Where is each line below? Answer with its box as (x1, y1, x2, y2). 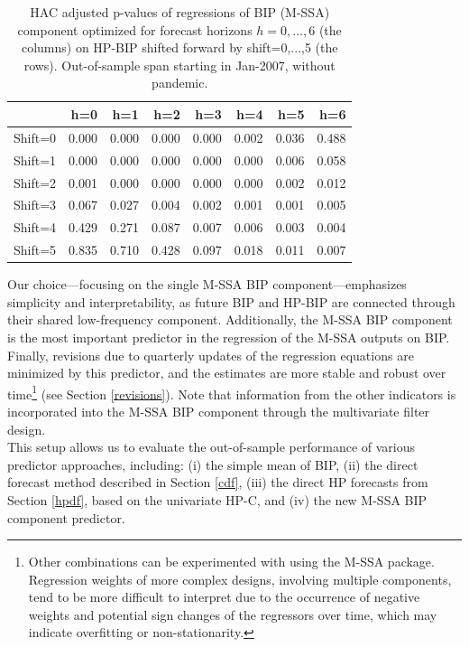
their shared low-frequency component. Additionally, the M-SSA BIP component (7, 310, 453, 329)
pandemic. (152, 73, 208, 92)
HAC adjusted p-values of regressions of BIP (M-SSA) (30, 3, 330, 21)
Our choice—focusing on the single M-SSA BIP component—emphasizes (7, 275, 407, 294)
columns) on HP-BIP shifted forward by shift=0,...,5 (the (21, 38, 338, 57)
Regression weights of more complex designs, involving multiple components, (28, 569, 452, 588)
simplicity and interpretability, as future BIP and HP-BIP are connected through (7, 292, 455, 311)
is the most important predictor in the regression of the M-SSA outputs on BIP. (7, 327, 450, 346)
